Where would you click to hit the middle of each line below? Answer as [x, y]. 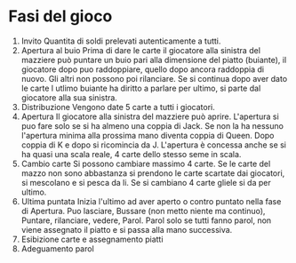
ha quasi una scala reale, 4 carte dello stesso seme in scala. [131, 154]
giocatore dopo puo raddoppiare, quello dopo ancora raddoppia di [142, 69]
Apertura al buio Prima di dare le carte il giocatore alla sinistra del [141, 50]
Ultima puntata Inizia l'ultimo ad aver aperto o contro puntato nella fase [151, 201]
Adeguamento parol [57, 248]
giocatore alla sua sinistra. [69, 97]
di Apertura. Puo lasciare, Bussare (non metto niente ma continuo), [143, 211]
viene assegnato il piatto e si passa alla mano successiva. [127, 229]
